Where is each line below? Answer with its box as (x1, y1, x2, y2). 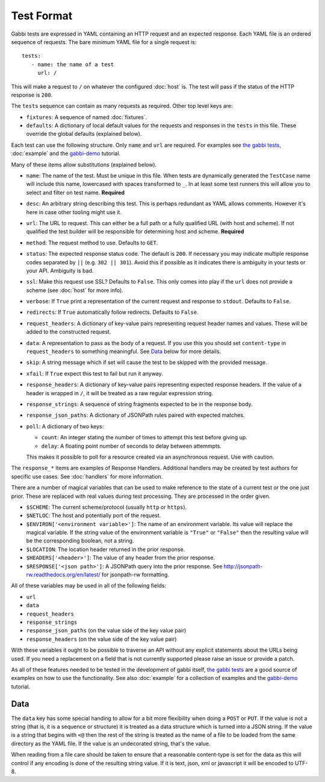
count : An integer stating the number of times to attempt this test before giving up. (41, 434, 248, 441)
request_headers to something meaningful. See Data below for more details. (26, 348, 221, 355)
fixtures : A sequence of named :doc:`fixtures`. (26, 113, 147, 121)
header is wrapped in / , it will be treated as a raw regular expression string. (26, 389, 214, 396)
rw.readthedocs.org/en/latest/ (26, 571, 101, 579)
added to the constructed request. (26, 328, 111, 335)
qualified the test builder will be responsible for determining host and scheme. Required (26, 228, 244, 235)
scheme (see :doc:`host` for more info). (26, 287, 123, 294)
